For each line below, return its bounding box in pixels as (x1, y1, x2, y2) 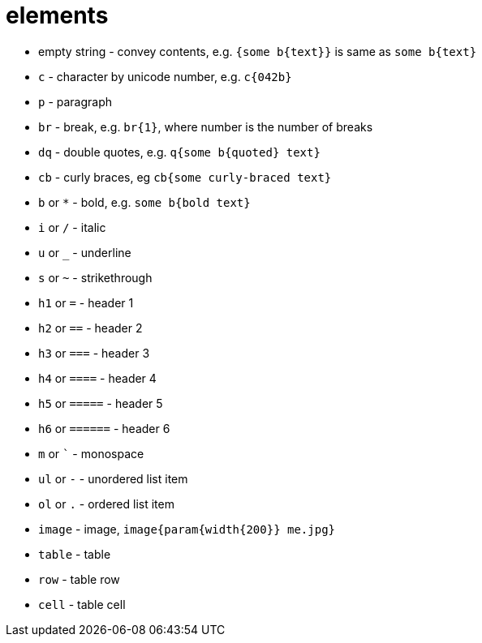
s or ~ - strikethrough (38, 270, 153, 285)
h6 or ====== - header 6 (38, 421, 170, 435)
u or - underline (38, 245, 131, 259)
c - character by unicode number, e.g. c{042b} (38, 69, 292, 84)
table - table (38, 547, 111, 561)
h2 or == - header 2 (38, 320, 143, 335)
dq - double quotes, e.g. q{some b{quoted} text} (38, 144, 321, 159)
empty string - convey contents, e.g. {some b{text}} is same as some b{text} (38, 44, 477, 58)
